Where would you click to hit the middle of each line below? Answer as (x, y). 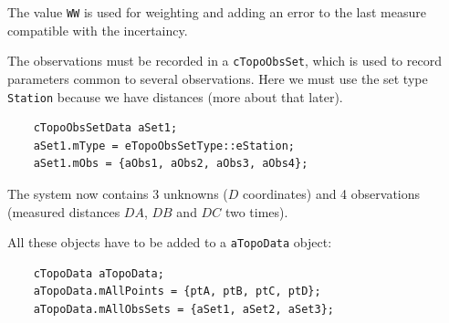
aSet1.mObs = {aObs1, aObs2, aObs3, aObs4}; (171, 164)
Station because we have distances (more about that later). (175, 96)
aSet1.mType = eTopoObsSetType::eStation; (164, 146)
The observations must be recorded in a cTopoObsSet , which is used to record (224, 61)
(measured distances (64, 211)
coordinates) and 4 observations (332, 193)
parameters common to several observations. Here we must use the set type (218, 78)
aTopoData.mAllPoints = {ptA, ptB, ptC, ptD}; (177, 292)
